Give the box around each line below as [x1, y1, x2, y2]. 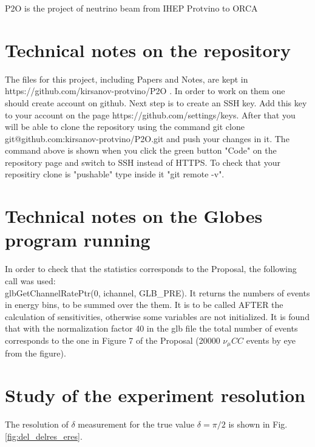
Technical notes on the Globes [5, 203, 263, 228]
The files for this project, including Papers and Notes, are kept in [5, 72, 248, 85]
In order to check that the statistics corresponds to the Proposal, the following [5, 262, 297, 275]
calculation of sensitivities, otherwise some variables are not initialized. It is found [5, 310, 310, 322]
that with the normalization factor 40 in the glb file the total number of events [5, 322, 298, 335]
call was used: [5, 274, 56, 287]
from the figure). [5, 347, 66, 360]
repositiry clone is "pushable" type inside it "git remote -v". [5, 168, 225, 180]
